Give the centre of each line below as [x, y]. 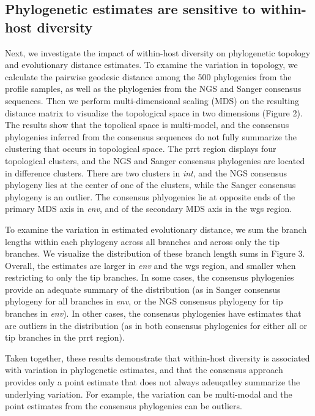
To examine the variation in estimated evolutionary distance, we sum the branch [156, 229]
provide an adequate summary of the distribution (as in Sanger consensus [143, 289]
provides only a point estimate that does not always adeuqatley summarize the [153, 382]
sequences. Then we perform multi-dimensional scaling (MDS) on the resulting [152, 100]
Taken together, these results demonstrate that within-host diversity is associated [157, 357]
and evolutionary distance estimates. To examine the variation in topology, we [151, 65]
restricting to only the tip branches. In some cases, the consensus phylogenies [150, 277]
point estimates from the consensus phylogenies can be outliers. [124, 406]
